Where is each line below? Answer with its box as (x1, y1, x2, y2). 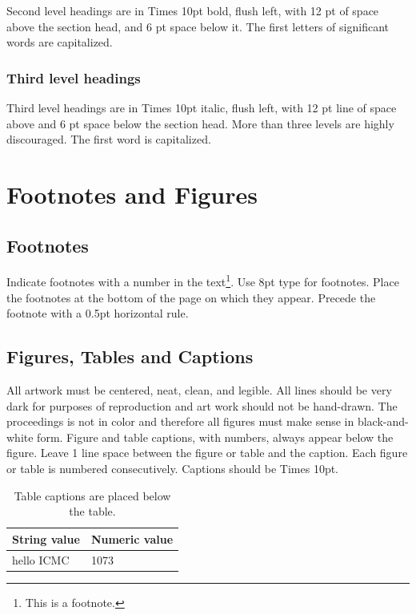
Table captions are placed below (14, 487, 171, 504)
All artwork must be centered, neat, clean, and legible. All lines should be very (6, 382, 392, 398)
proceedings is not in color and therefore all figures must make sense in (6, 413, 354, 430)
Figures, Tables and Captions (6, 344, 254, 369)
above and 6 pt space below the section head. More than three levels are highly (6, 115, 394, 131)
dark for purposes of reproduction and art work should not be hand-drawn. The (6, 397, 398, 414)
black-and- (357, 413, 409, 430)
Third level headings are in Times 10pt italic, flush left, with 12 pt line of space (6, 99, 397, 115)
